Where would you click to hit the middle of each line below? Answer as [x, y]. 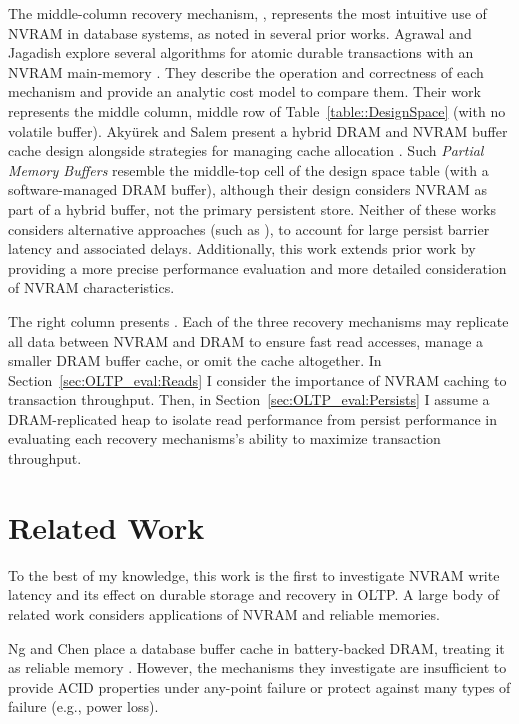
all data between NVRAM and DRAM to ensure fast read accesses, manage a [246, 340]
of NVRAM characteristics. [91, 287]
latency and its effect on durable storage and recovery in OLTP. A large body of [254, 594]
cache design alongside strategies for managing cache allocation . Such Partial [246, 150]
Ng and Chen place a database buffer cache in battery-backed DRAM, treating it [256, 647]
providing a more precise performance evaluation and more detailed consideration [257, 267]
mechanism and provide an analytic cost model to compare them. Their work [244, 91]
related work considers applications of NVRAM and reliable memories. [224, 613]
